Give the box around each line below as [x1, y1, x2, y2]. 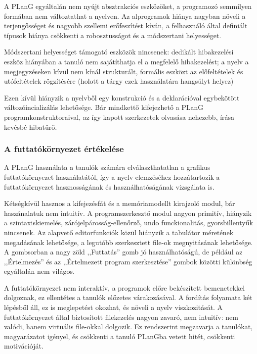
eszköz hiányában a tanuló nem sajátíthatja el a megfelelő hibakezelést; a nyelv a [4, 56, 249, 66]
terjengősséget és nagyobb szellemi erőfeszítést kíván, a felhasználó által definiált [4, 20, 248, 31]
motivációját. [4, 341, 43, 351]
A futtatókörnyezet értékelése [4, 143, 124, 155]
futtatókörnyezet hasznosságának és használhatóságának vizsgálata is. [4, 181, 214, 192]
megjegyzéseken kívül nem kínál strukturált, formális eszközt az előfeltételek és [4, 66, 243, 76]
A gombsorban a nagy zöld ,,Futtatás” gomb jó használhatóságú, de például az [4, 247, 243, 257]
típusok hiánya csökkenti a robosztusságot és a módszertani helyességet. [4, 30, 221, 40]
